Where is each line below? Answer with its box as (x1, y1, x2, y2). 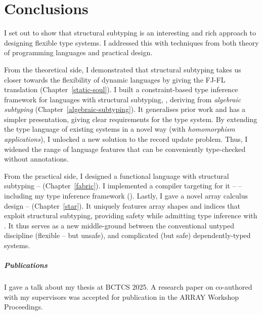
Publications (4, 260, 48, 270)
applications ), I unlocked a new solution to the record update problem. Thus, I (4, 134, 248, 144)
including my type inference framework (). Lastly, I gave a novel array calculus (4, 190, 248, 201)
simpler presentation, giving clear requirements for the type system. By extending (4, 113, 257, 124)
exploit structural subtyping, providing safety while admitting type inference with (4, 210, 257, 221)
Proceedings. (4, 301, 43, 312)
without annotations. (4, 153, 69, 164)
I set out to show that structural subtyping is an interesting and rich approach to (4, 27, 256, 38)
